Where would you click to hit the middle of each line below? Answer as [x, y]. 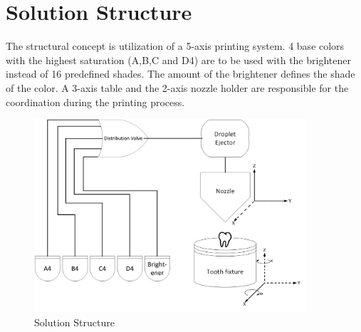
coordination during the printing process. [95, 102]
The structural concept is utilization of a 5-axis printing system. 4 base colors [175, 46]
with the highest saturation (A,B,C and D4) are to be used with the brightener [178, 59]
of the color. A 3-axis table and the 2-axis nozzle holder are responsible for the [177, 87]
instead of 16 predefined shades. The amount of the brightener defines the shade [180, 74]
